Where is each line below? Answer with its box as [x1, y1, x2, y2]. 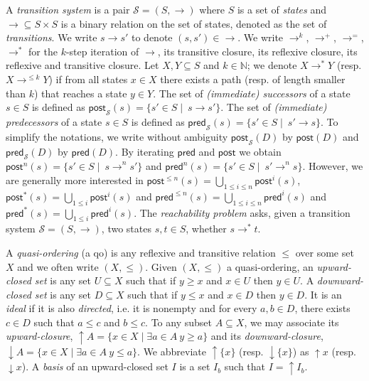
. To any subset [145, 314, 212, 329]
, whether [186, 221, 227, 236]
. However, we [302, 159, 363, 173]
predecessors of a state [6, 114, 102, 129]
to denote [131, 30, 173, 45]
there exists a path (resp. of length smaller [160, 71, 346, 86]
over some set [295, 245, 354, 259]
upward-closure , [6, 328, 73, 343]
